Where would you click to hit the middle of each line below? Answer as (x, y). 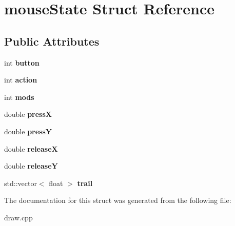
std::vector (21, 183)
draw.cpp (18, 217)
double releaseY (31, 166)
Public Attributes (52, 41)
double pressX (28, 114)
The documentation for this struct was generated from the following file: (118, 200)
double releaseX (31, 148)
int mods (19, 97)
